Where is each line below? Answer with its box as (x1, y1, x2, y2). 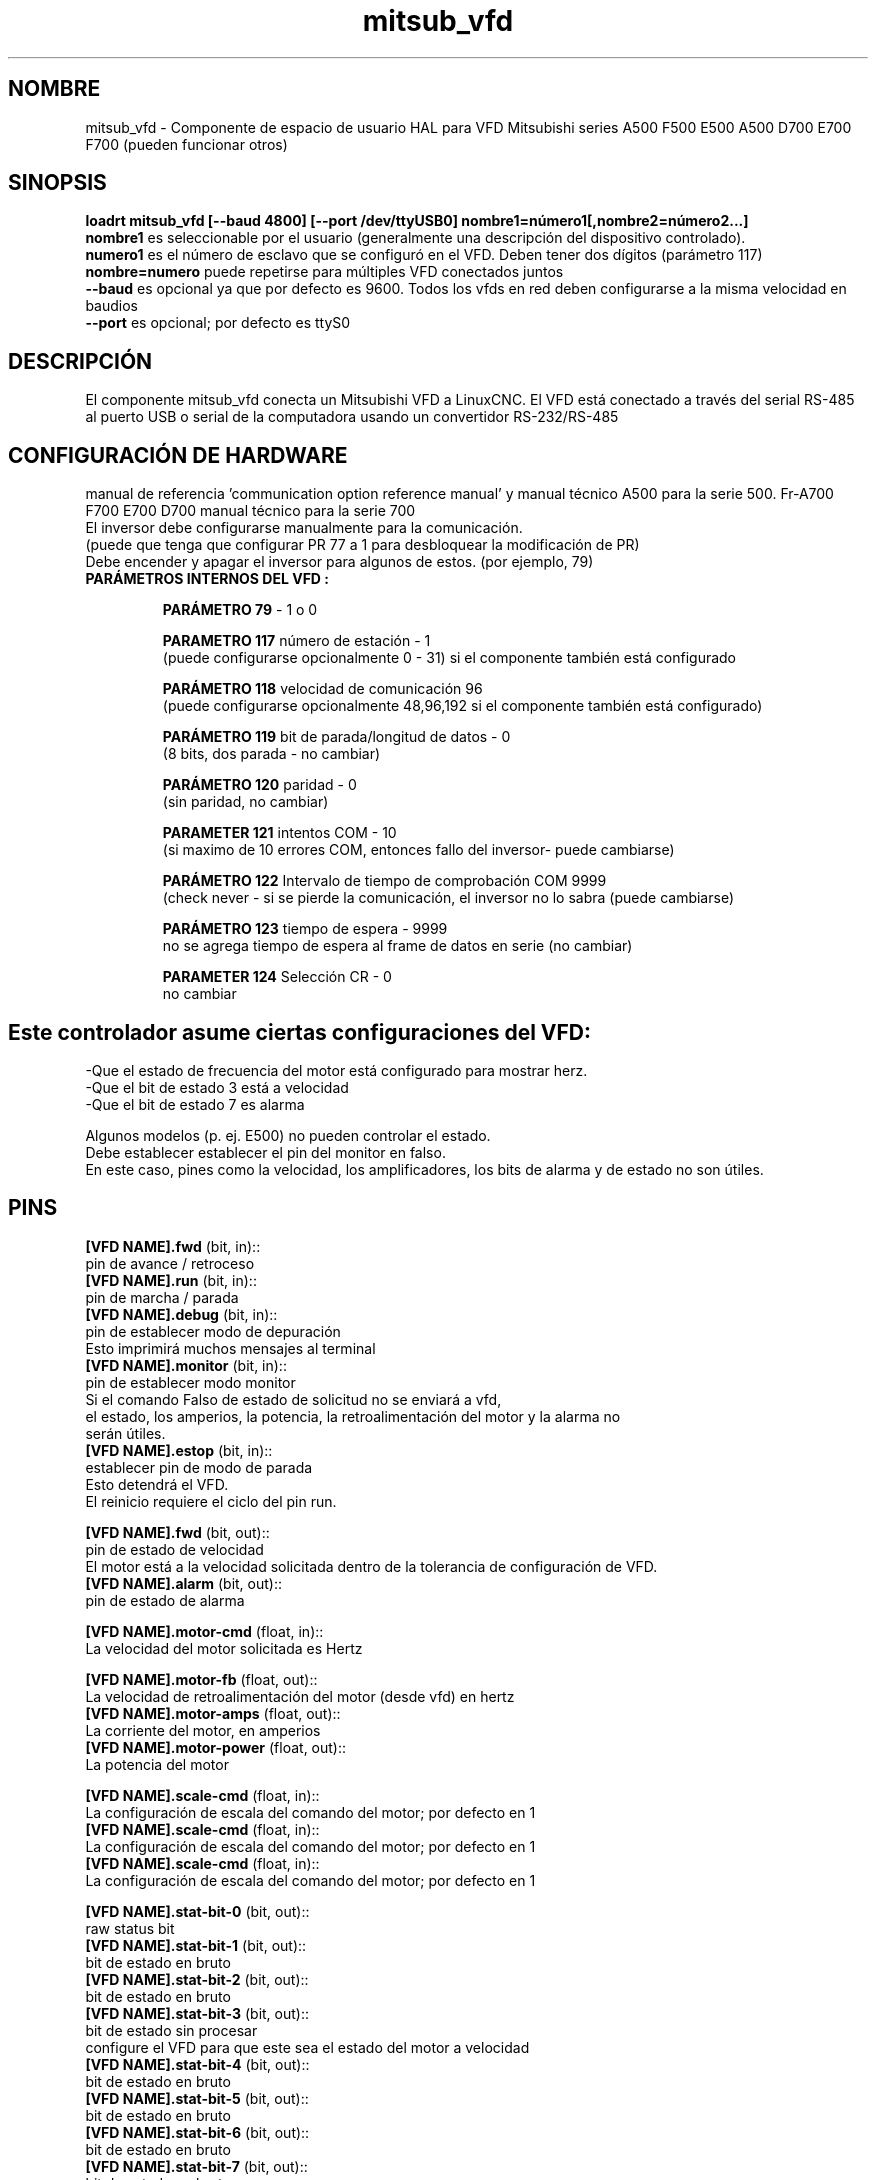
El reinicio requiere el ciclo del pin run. (85, 1492, 337, 1510)
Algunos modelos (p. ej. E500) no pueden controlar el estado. (85, 1126, 491, 1144)
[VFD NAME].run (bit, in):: (85, 1271, 257, 1289)
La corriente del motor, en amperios (85, 1721, 321, 1739)
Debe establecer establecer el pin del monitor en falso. (85, 1143, 446, 1161)
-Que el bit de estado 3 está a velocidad (85, 1078, 349, 1096)
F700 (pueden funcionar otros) (85, 135, 288, 153)
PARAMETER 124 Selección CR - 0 (162, 968, 392, 986)
